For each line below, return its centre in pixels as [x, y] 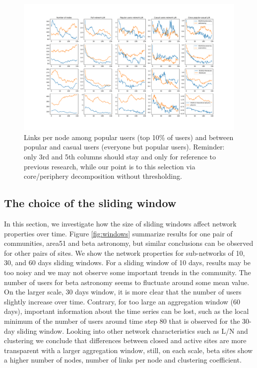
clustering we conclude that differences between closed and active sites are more [125, 340]
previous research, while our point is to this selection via [110, 166]
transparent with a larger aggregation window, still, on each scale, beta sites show [128, 350]
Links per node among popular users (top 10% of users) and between [129, 137]
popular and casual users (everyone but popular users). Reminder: [124, 147]
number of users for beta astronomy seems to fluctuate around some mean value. [127, 282]
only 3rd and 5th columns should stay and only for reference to [120, 157]
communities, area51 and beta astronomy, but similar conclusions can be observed [129, 243]
